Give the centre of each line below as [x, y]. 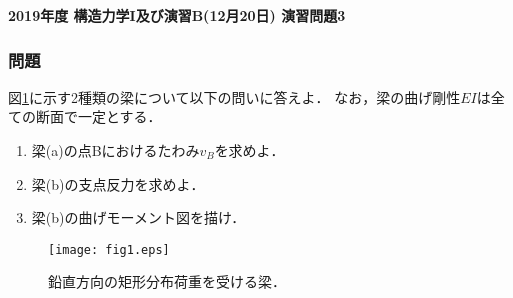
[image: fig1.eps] [109, 249]
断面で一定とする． [98, 116]
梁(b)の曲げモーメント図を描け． [138, 217]
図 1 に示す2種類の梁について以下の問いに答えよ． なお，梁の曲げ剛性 [234, 96]
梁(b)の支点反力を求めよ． [118, 183]
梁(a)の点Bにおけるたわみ [115, 150]
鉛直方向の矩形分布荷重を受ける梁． [167, 281]
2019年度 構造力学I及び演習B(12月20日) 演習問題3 [177, 15]
